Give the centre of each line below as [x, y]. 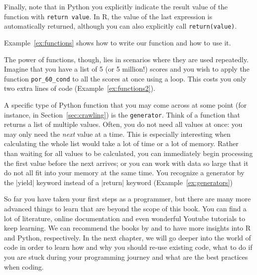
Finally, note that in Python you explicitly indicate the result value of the [116, 6]
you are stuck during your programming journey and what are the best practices [126, 256]
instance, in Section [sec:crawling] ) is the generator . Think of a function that [122, 114]
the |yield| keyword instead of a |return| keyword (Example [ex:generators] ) [118, 182]
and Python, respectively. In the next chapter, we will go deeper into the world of [128, 237]
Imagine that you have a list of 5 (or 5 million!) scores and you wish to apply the [127, 69]
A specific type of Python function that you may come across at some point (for [125, 104]
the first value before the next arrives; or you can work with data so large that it [126, 163]
